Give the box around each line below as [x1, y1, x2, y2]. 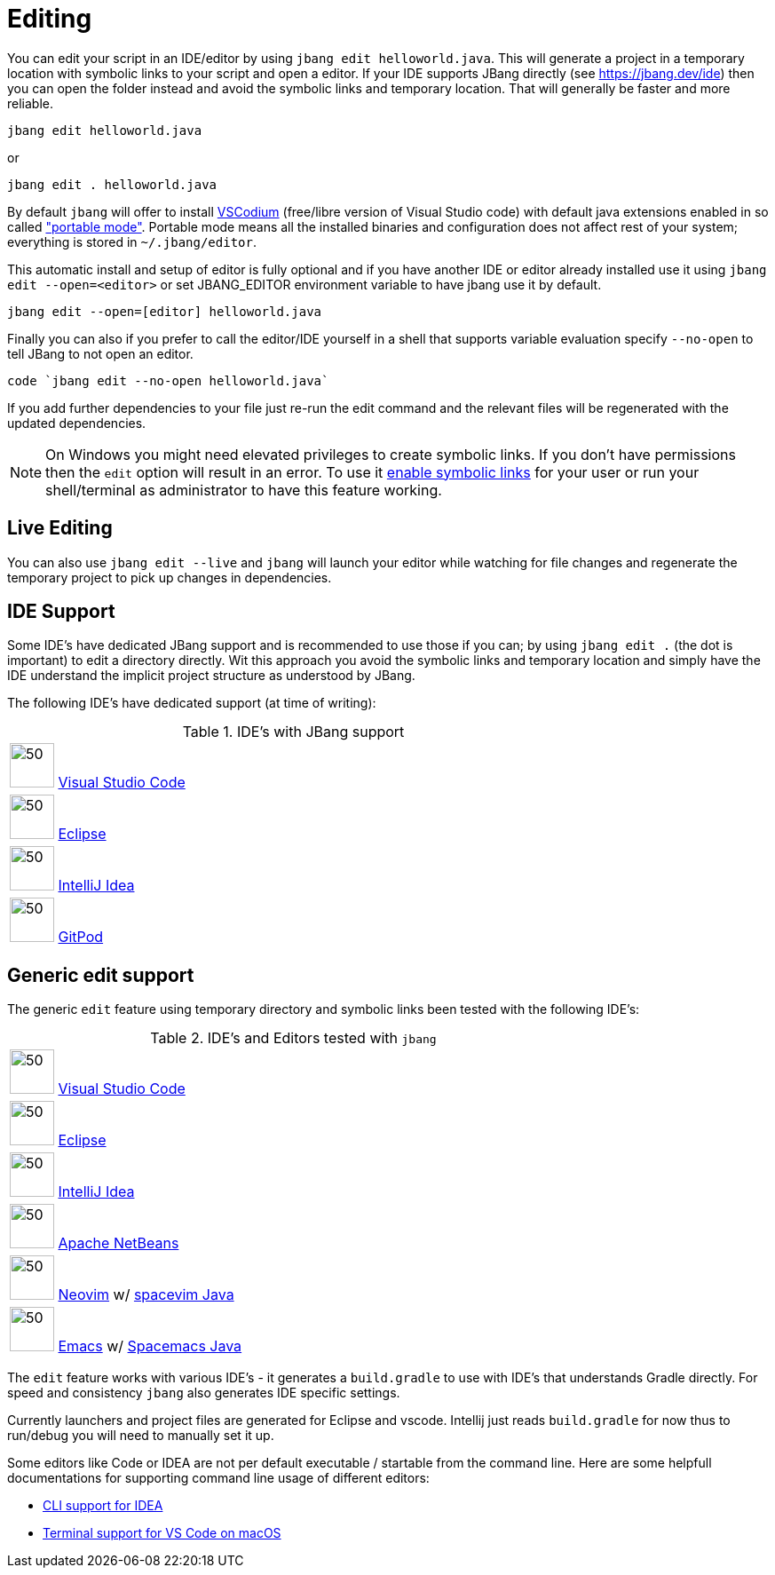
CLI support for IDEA [43, 1498, 163, 1514]
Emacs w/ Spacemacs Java [58, 1337, 242, 1356]
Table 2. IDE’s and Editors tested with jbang [150, 1029, 437, 1048]
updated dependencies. [7, 415, 146, 431]
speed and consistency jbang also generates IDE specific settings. [7, 1385, 400, 1401]
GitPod [58, 928, 104, 946]
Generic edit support [7, 963, 194, 986]
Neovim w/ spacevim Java [58, 1286, 234, 1304]
